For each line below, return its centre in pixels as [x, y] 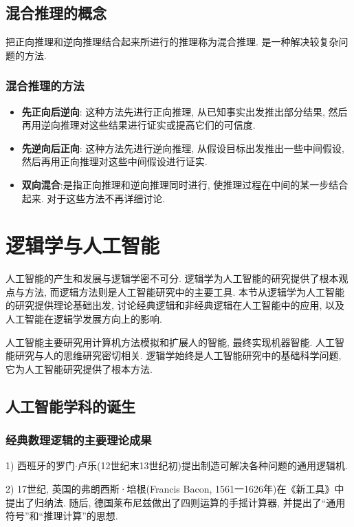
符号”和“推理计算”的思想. [62, 516]
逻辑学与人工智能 [83, 245]
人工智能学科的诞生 [70, 406]
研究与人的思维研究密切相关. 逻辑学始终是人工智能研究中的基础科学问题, [178, 355]
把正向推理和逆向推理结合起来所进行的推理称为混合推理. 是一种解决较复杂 [172, 42]
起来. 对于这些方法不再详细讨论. [93, 198]
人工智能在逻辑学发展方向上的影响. [84, 319]
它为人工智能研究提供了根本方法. [79, 368]
